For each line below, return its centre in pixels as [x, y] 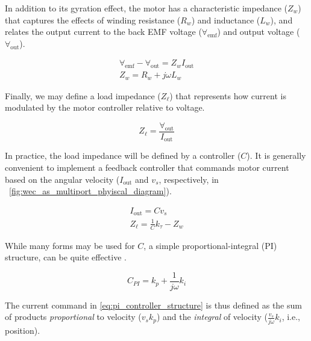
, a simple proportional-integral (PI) [210, 245]
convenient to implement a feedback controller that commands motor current [147, 167]
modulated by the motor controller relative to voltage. [105, 107]
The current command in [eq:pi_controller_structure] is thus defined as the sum [153, 305]
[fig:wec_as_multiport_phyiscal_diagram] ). [90, 191]
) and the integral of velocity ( [212, 317]
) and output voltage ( [259, 32]
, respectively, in [189, 179]
